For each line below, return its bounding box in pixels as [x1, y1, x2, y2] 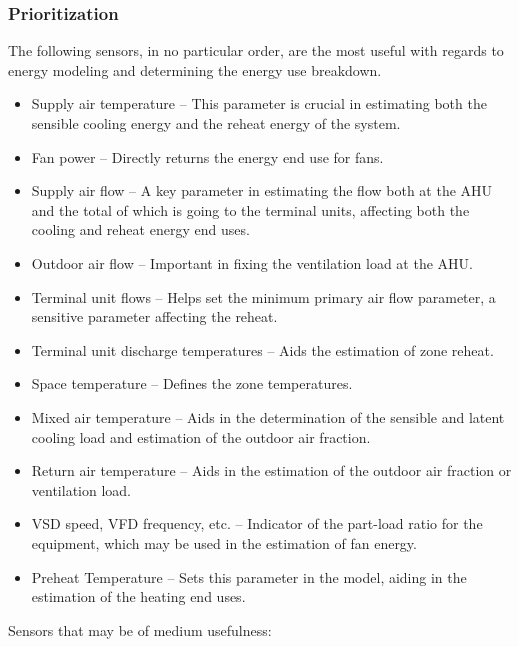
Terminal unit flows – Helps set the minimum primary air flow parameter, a [31, 286, 496, 307]
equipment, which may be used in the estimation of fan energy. [31, 532, 417, 553]
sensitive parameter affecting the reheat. [31, 306, 278, 327]
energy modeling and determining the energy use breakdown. [8, 59, 382, 80]
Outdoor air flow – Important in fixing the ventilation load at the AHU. [31, 252, 473, 273]
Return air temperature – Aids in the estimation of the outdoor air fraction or [31, 460, 512, 481]
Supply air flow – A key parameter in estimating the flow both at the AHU [31, 180, 493, 201]
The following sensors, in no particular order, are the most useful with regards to [8, 40, 504, 61]
